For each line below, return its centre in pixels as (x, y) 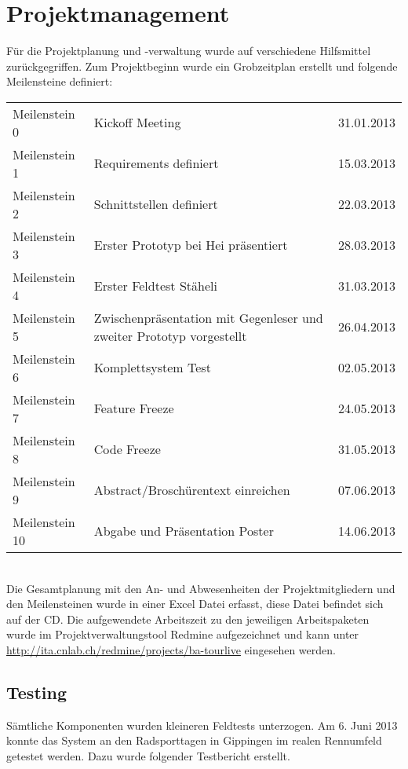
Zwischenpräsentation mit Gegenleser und (208, 317)
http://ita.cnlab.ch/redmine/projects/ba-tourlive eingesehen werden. (171, 649)
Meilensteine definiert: (60, 81)
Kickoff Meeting (137, 123)
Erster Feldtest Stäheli (155, 286)
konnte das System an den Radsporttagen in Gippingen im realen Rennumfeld (194, 740)
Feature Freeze (134, 408)
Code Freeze (127, 449)
